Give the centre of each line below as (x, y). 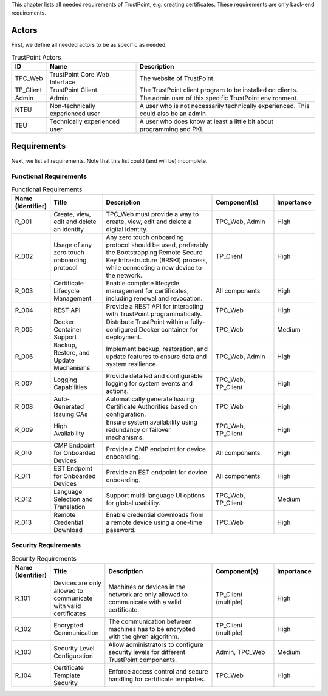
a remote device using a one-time (154, 522)
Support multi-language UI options (155, 496)
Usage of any (73, 245)
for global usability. (133, 503)
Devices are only (77, 583)
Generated (69, 407)
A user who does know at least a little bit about (206, 121)
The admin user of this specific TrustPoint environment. (219, 98)
